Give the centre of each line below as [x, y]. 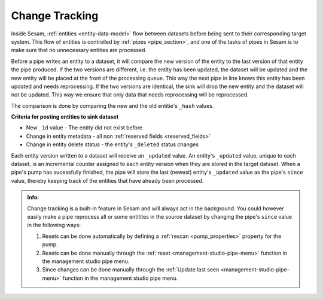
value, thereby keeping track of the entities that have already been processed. [107, 180]
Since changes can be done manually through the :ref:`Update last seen [131, 270]
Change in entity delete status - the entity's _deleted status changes [112, 144]
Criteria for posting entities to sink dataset [65, 117]
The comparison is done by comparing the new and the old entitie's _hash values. [112, 105]
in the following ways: [54, 225]
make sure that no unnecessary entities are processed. [79, 50]
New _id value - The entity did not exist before [84, 128]
